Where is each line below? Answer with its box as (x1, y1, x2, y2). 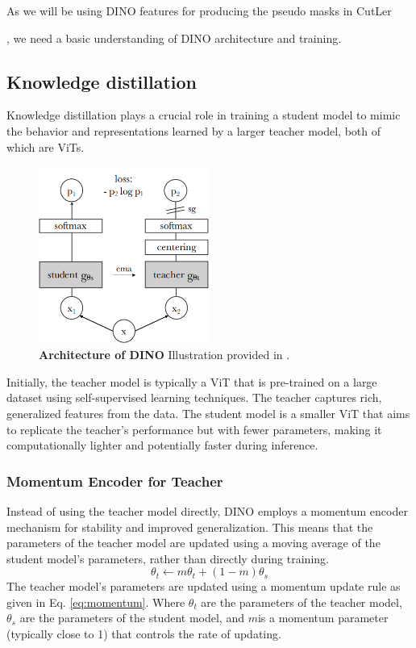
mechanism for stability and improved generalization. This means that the (6, 518, 373, 535)
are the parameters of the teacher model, (201, 593, 402, 610)
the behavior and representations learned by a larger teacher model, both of (6, 122, 381, 139)
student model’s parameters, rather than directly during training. (6, 550, 329, 566)
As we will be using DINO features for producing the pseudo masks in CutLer (6, 2, 392, 19)
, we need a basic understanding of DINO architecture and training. (6, 29, 342, 46)
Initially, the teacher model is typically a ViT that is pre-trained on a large (6, 373, 377, 390)
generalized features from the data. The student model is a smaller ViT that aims (6, 404, 410, 421)
